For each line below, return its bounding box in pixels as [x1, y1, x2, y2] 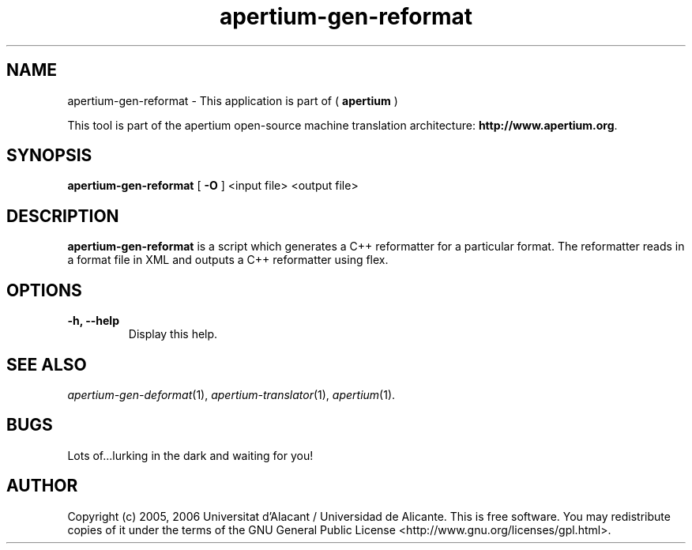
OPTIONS [6, 280, 82, 300]
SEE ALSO [6, 354, 87, 375]
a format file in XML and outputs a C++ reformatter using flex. [67, 253, 389, 267]
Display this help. [128, 327, 218, 341]
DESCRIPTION [6, 205, 119, 226]
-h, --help [67, 314, 119, 328]
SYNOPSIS [6, 145, 92, 166]
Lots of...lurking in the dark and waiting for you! [67, 448, 314, 462]
